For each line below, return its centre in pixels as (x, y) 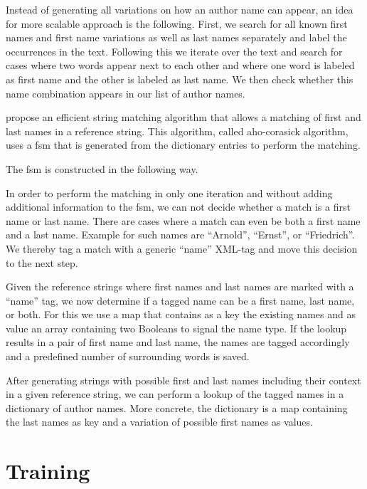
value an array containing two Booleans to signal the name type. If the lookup (176, 328)
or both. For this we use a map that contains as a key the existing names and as (181, 314)
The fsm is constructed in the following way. (102, 168)
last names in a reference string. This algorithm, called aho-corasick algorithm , (177, 131)
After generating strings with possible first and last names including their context (183, 380)
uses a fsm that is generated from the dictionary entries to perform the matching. (183, 145)
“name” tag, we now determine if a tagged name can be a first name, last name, (180, 300)
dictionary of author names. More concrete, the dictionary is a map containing (177, 407)
